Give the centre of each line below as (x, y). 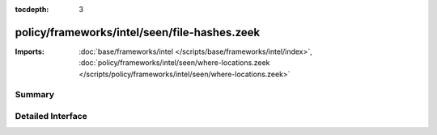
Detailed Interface (51, 117)
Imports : (30, 51)
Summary (35, 95)
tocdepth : (32, 9)
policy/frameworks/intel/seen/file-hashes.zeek (138, 32)
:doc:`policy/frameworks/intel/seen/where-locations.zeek (174, 63)
